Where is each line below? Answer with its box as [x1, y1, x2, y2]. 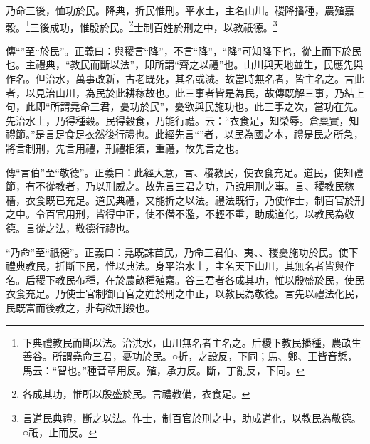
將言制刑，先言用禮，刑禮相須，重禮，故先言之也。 [6, 141, 245, 155]
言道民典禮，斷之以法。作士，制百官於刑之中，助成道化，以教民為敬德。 [22, 410, 361, 425]
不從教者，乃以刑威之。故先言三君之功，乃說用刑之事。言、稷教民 [35, 179, 344, 194]
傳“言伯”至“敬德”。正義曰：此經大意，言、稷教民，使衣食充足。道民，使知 [6, 164, 354, 179]
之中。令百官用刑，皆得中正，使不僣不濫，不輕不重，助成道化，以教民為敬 [6, 206, 354, 221]
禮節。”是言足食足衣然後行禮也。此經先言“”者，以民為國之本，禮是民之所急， [6, 127, 364, 142]
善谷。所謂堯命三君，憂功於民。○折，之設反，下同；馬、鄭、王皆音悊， [22, 349, 358, 364]
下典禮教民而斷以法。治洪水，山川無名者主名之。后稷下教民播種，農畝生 [22, 334, 361, 349]
